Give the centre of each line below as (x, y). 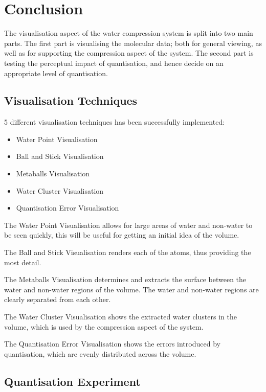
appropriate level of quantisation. (56, 73)
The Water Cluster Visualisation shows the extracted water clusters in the (120, 317)
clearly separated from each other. (58, 299)
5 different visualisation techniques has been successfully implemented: (115, 122)
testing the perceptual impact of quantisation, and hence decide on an (114, 63)
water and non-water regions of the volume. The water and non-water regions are (131, 289)
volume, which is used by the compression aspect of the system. (104, 326)
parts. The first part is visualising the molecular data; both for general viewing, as (133, 43)
